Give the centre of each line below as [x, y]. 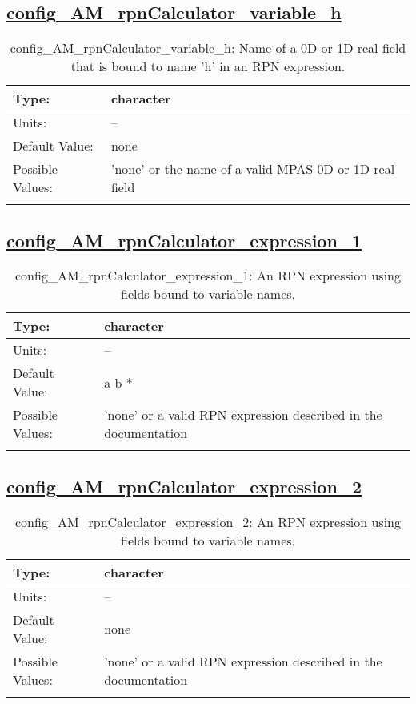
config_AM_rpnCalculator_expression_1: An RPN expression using [208, 276]
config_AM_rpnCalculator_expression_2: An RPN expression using [208, 521]
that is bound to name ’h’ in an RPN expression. [208, 66]
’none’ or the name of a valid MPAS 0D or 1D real [253, 169]
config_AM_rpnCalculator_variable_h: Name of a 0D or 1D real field [208, 48]
